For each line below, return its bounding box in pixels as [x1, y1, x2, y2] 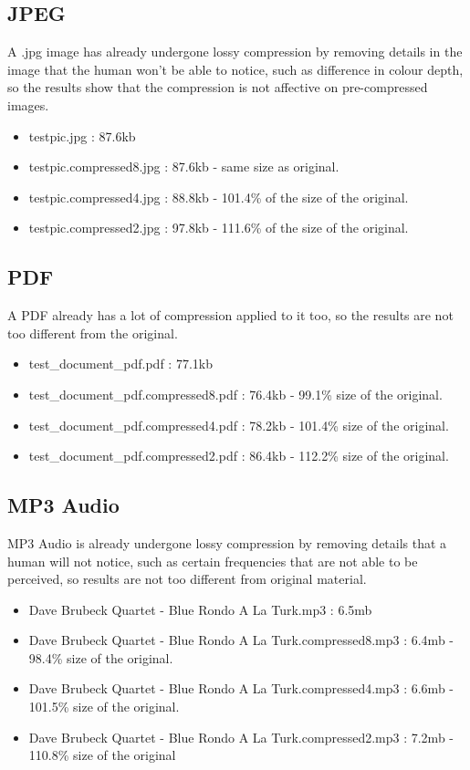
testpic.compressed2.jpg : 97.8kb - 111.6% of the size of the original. [28, 218, 409, 237]
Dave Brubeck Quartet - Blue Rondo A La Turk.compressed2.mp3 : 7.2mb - [28, 727, 454, 746]
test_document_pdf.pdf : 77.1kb [28, 354, 213, 373]
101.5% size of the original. [28, 697, 180, 716]
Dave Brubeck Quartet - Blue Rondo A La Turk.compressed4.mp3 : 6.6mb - [28, 679, 454, 698]
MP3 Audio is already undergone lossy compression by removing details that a [7, 533, 447, 552]
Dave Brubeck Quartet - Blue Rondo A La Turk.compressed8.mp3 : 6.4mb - [28, 630, 454, 650]
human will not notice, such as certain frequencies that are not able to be [7, 551, 418, 570]
